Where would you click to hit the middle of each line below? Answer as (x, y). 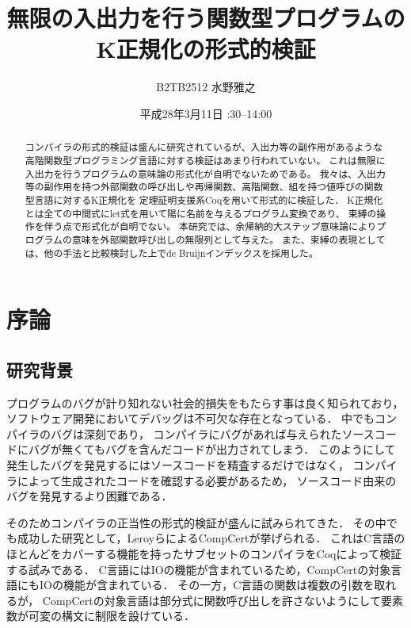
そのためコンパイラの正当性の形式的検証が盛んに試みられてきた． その (191, 522)
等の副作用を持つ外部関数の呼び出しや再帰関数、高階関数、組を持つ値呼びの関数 (204, 187)
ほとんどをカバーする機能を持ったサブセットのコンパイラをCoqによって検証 (204, 553)
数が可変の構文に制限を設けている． (101, 616)
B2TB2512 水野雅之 (206, 87)
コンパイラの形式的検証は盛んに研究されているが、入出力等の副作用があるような (204, 147)
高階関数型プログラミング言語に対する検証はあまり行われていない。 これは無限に (205, 160)
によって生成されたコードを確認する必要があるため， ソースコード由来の (207, 480)
